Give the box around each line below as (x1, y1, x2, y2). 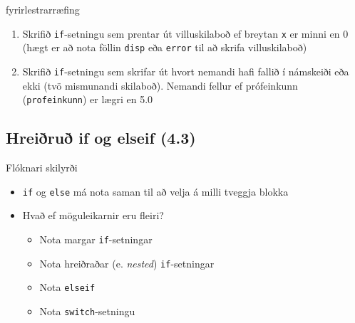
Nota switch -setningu (39, 303, 135, 318)
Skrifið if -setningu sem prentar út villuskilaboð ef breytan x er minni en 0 (22, 26, 349, 41)
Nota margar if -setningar (39, 231, 153, 246)
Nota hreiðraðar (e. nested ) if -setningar (39, 255, 215, 270)
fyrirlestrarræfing (6, 2, 80, 16)
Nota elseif (39, 280, 96, 295)
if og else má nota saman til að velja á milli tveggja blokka (22, 184, 289, 198)
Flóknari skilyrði (6, 160, 78, 175)
